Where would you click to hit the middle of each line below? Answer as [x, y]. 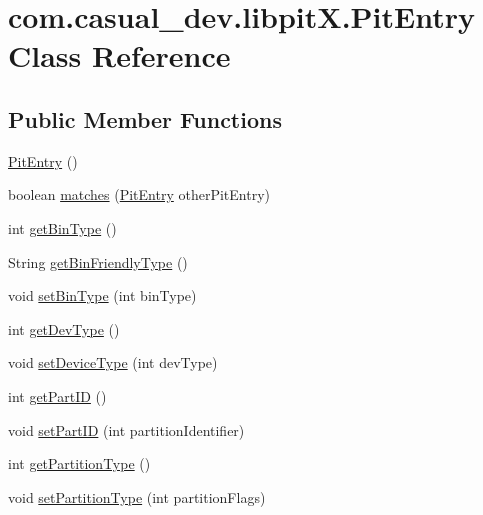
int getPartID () [57, 395]
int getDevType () [64, 328]
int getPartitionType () [79, 463]
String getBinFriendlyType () [98, 261]
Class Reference [119, 55]
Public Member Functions [145, 118]
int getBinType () [62, 227]
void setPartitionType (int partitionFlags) [137, 496]
